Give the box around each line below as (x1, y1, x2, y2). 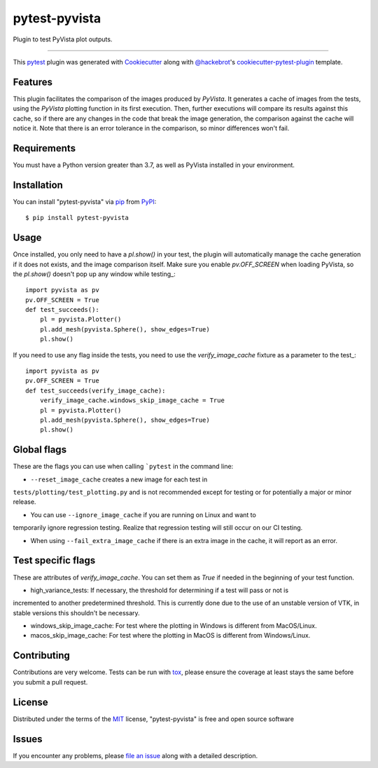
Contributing (13, 650, 70, 661)
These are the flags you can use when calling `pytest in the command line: (13, 462, 234, 471)
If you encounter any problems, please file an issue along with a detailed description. (13, 751, 258, 760)
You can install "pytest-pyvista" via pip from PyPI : (13, 197, 157, 206)
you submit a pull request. (13, 678, 88, 686)
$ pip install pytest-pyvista (25, 214, 129, 222)
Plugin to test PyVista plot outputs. (13, 35, 113, 43)
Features (13, 76, 52, 88)
